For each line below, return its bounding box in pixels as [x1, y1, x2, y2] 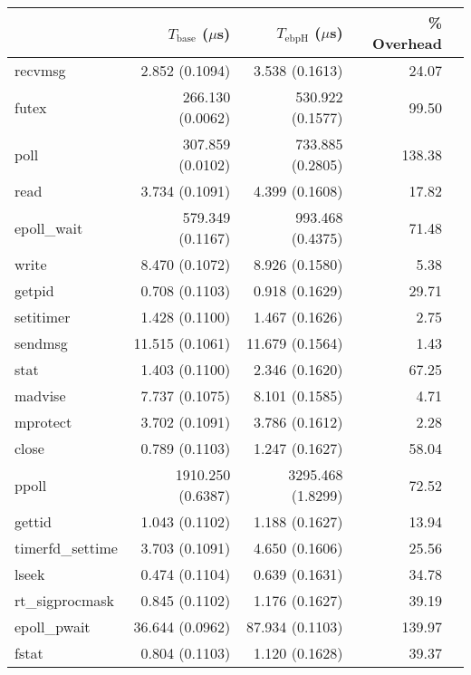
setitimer [14, 306, 71, 327]
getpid [14, 280, 54, 301]
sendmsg [14, 333, 68, 353]
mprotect [14, 411, 72, 432]
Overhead [372, 33, 442, 53]
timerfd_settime [14, 537, 118, 558]
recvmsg [14, 60, 66, 81]
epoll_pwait [14, 616, 91, 637]
